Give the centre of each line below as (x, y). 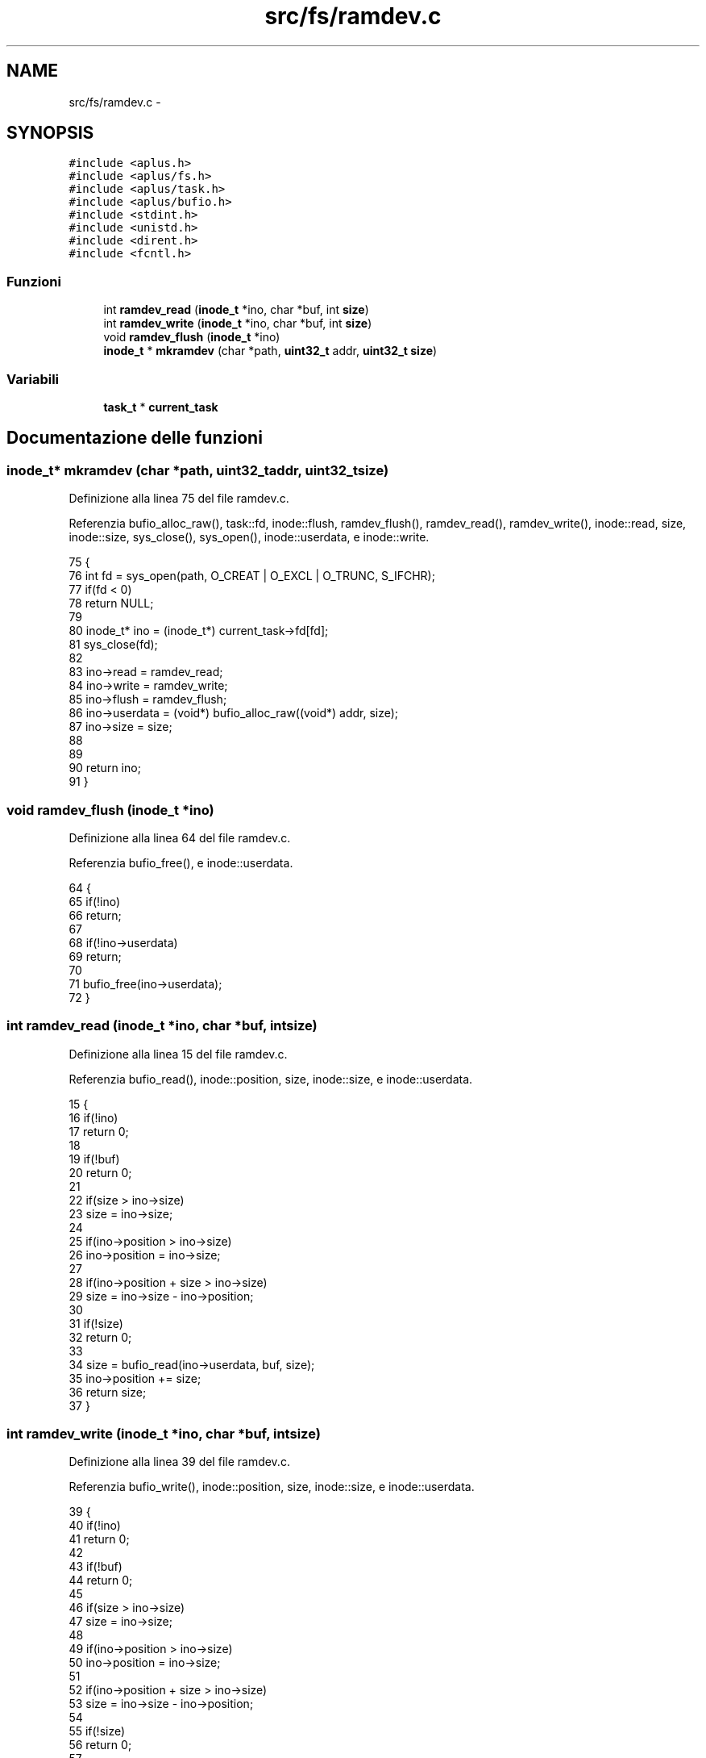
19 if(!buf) (94, 1159)
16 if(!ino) (93, 1117)
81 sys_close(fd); (113, 645)
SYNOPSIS (50, 133)
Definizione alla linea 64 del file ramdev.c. (180, 837)
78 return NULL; (111, 603)
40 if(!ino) (95, 1526)
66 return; (95, 915)
